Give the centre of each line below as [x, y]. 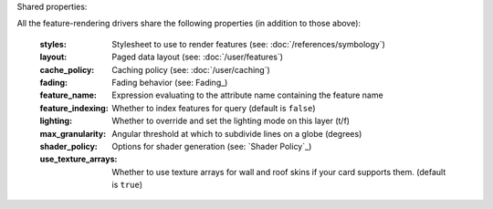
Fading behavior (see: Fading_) [170, 82]
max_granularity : [73, 133]
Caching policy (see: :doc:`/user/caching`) [191, 69]
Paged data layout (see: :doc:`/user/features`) [197, 57]
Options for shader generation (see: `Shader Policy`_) [212, 146]
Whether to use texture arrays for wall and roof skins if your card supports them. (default [279, 172]
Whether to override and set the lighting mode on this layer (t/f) [231, 121]
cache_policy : [67, 69]
